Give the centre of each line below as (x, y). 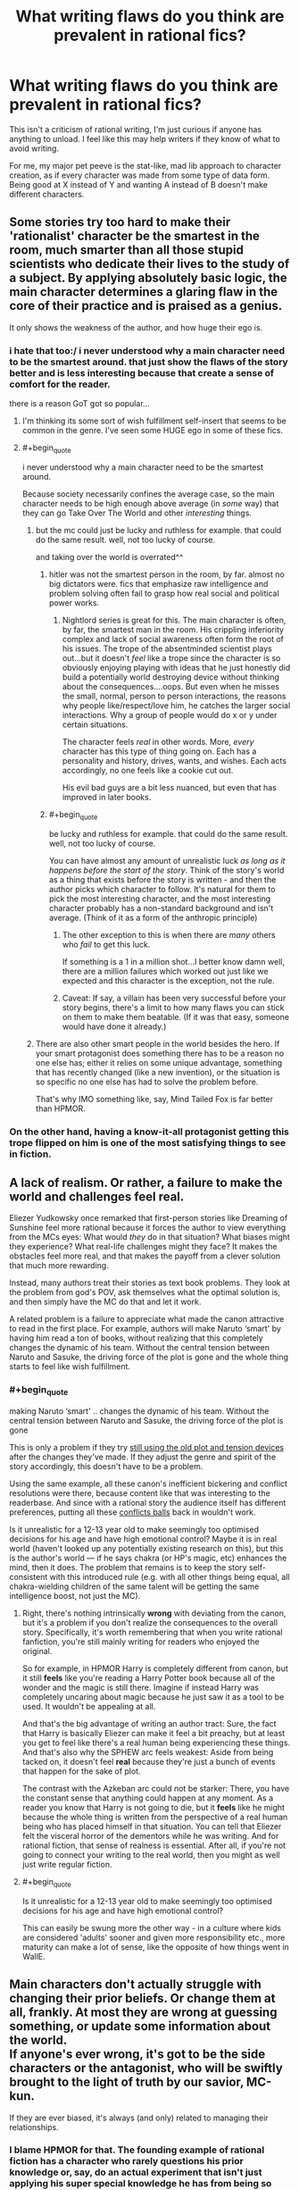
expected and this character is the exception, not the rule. (168, 981)
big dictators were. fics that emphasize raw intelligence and (158, 583)
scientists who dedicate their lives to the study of (149, 264)
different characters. (47, 194)
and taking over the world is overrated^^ (109, 556)
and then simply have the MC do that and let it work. (105, 1302)
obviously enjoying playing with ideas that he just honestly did (176, 667)
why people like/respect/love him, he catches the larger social (176, 705)
